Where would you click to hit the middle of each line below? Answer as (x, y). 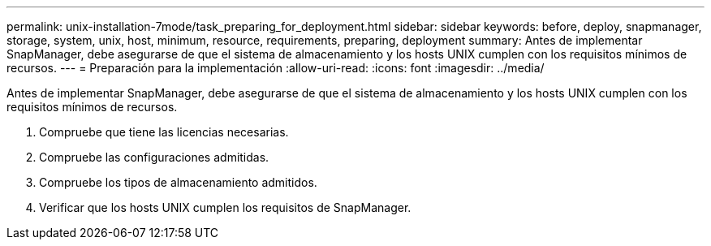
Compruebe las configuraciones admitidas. (154, 157)
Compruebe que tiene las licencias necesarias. (164, 132)
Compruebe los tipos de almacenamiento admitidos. (178, 182)
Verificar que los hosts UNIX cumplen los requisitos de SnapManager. (225, 207)
